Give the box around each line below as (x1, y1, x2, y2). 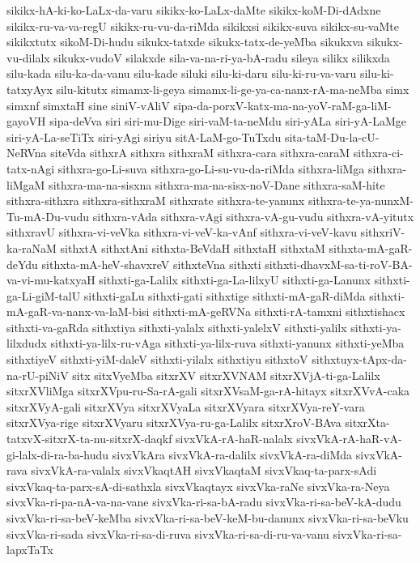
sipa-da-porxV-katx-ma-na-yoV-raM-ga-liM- (173, 96, 392, 113)
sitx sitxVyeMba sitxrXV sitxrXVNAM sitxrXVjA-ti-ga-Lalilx (72, 366, 380, 383)
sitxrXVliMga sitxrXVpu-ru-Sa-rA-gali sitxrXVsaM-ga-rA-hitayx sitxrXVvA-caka (6, 382, 410, 399)
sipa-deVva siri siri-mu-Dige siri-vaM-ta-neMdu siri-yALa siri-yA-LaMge (49, 113, 406, 130)
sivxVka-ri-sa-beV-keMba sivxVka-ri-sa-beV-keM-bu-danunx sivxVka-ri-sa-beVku (6, 510, 409, 526)
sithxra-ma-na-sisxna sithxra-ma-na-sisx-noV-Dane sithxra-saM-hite (49, 176, 385, 193)
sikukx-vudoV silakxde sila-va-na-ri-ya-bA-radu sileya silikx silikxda (53, 49, 390, 66)
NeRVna (6, 144, 47, 161)
